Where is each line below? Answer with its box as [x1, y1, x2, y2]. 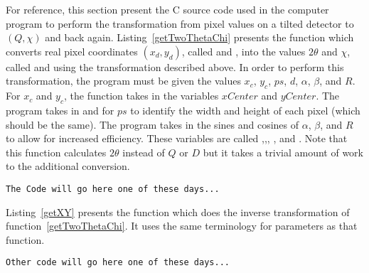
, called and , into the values [181, 43, 306, 58]
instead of [122, 144, 165, 159]
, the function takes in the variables [64, 88, 219, 103]
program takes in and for [6, 102, 114, 117]
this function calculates [6, 144, 107, 159]
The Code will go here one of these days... [6, 183, 220, 194]
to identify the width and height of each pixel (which [130, 102, 360, 117]
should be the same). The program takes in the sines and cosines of [6, 117, 299, 132]
